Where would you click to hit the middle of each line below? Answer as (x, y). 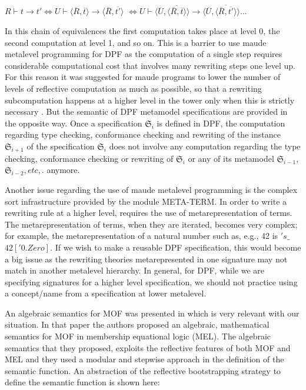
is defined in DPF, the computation (221, 123)
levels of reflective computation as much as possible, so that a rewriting (133, 88)
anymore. (63, 170)
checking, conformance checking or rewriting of (89, 158)
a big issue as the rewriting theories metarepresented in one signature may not (146, 259)
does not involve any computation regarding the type (205, 146)
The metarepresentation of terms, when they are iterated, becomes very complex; (151, 224)
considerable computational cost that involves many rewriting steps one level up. (150, 65)
